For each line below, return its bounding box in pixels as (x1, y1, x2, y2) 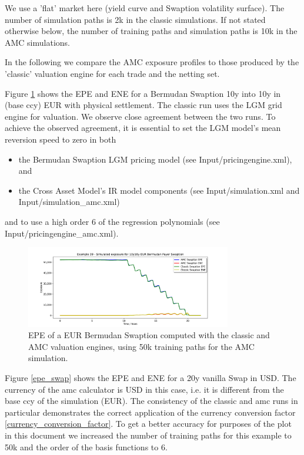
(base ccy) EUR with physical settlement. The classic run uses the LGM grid (5, 99, 282, 111)
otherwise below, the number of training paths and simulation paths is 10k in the (5, 25, 298, 37)
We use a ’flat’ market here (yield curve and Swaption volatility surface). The (5, 2, 285, 14)
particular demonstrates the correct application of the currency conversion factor (5, 406, 296, 418)
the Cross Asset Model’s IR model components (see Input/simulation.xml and (18, 184, 300, 196)
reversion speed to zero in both (5, 133, 116, 145)
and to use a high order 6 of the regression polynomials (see (5, 215, 220, 227)
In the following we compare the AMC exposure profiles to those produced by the (5, 56, 299, 68)
